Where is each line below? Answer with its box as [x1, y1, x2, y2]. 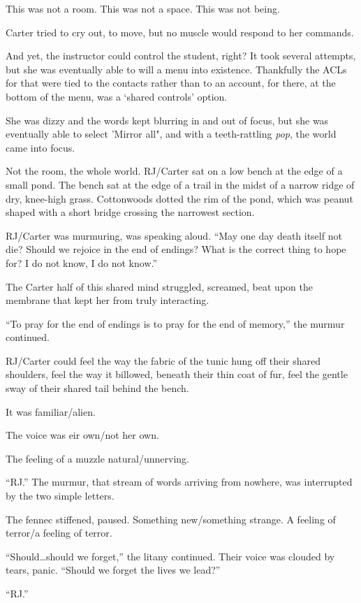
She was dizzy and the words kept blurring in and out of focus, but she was [6, 112, 329, 127]
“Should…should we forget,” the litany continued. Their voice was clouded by [6, 548, 335, 563]
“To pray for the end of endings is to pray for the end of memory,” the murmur [6, 316, 345, 330]
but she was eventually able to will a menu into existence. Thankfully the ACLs [6, 61, 347, 76]
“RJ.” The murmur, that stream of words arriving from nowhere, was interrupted [6, 474, 353, 489]
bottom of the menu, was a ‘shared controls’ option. [6, 89, 228, 103]
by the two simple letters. [6, 488, 115, 503]
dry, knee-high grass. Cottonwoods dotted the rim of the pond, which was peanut [6, 191, 353, 205]
